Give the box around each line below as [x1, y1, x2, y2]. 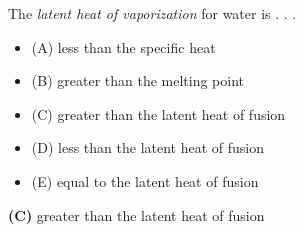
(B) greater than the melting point [31, 70, 245, 91]
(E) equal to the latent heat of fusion [31, 170, 259, 191]
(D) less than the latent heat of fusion [31, 137, 265, 158]
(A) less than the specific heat [31, 36, 216, 57]
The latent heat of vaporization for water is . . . [8, 3, 297, 23]
